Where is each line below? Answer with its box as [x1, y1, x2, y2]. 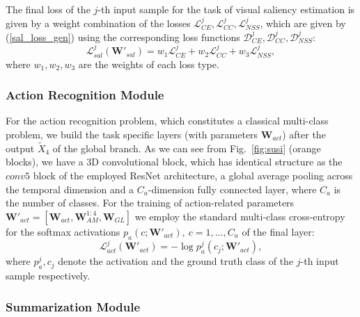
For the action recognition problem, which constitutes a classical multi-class [6, 113, 329, 128]
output [6, 140, 35, 155]
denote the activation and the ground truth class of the [58, 254, 294, 268]
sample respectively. [6, 268, 91, 283]
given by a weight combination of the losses [6, 15, 191, 30]
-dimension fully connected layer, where [148, 181, 317, 196]
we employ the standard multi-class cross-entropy [134, 209, 345, 223]
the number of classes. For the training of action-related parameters [6, 195, 295, 210]
